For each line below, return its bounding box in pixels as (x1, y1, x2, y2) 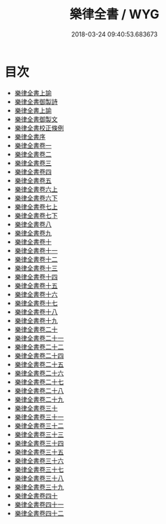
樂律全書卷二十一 (14, 333, 64, 342)
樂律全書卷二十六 (14, 368, 64, 377)
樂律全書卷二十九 (14, 395, 64, 404)
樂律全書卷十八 (14, 308, 58, 316)
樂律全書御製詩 (14, 97, 58, 106)
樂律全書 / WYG (69, 6, 160, 22)
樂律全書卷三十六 (14, 456, 64, 464)
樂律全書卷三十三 (14, 430, 64, 439)
